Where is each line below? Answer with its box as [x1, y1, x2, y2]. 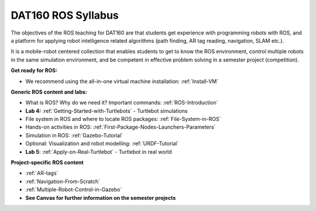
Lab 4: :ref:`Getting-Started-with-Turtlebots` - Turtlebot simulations [25, 107, 188, 114]
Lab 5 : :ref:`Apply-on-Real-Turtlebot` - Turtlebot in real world [25, 148, 172, 155]
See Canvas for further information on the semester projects [25, 194, 176, 201]
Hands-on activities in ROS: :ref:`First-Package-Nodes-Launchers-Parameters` [25, 123, 216, 131]
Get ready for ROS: [11, 67, 58, 74]
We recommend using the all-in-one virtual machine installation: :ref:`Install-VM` [25, 78, 219, 85]
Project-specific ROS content [11, 159, 84, 166]
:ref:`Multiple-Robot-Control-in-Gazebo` [25, 186, 122, 193]
